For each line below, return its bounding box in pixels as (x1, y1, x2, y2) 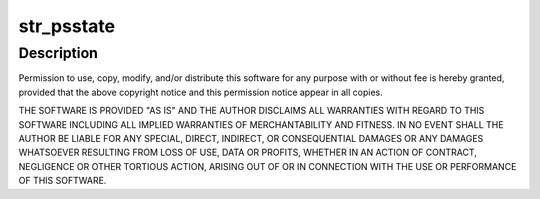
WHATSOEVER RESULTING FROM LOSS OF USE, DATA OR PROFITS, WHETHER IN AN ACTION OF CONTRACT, (18, 146, 477, 159)
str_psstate (18, 15, 115, 37)
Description (18, 44, 99, 62)
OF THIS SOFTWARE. (18, 175, 107, 187)
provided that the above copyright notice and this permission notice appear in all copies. (18, 86, 384, 98)
